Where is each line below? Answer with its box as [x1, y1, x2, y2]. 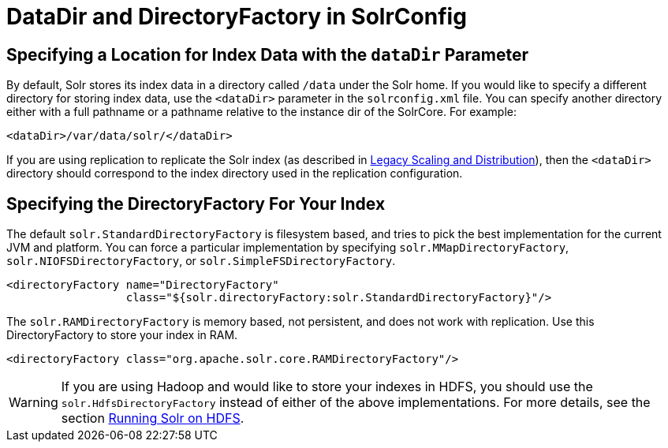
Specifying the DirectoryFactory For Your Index [6, 193, 386, 214]
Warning [9, 394, 58, 411]
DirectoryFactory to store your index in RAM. [6, 328, 238, 342]
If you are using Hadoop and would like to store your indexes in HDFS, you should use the [61, 379, 593, 395]
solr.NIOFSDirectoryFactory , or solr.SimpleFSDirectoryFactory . [6, 254, 396, 268]
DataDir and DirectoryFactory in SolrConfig [6, 3, 467, 30]
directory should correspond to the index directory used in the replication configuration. [6, 166, 463, 181]
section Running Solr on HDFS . [61, 410, 244, 427]
